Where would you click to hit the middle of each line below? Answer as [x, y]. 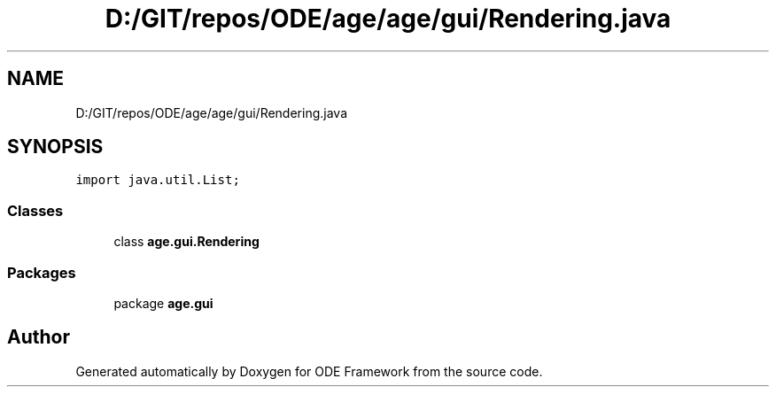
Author [39, 337]
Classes [35, 210]
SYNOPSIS [55, 147]
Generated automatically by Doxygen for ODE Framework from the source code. [309, 371]
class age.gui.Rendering [186, 242]
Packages [42, 272]
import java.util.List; [158, 180]
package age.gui [163, 303]
